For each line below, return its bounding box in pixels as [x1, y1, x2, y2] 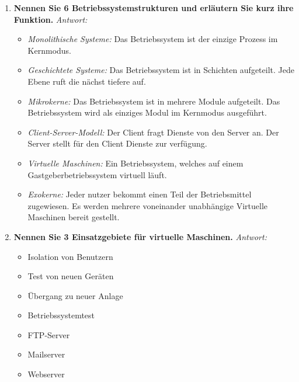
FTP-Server [27, 328, 70, 341]
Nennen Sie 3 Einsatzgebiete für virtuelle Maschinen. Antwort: [13, 230, 267, 242]
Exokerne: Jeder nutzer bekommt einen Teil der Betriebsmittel [27, 188, 252, 200]
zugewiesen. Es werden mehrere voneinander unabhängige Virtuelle [27, 199, 268, 211]
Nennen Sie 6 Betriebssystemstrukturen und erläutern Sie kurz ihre [13, 2, 294, 13]
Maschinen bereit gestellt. [27, 211, 120, 223]
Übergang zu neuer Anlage [27, 289, 123, 301]
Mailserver [27, 348, 65, 360]
